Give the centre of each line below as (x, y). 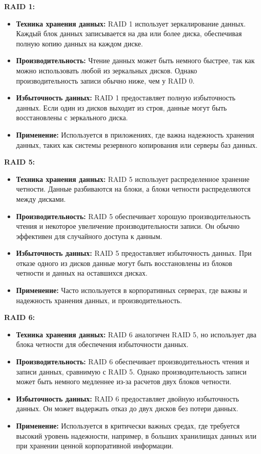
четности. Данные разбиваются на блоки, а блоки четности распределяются (133, 189)
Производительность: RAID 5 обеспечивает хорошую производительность (133, 216)
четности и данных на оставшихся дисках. (82, 273)
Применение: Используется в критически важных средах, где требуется (128, 425)
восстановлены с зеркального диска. (72, 117)
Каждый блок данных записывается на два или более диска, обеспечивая (129, 33)
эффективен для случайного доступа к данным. (89, 236)
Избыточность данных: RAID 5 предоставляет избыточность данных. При (134, 253)
